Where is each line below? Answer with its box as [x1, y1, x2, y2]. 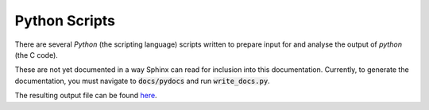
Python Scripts [14, 12, 115, 29]
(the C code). [14, 50, 59, 59]
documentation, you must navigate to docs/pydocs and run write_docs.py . [14, 76, 270, 85]
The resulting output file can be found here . [14, 91, 158, 101]
